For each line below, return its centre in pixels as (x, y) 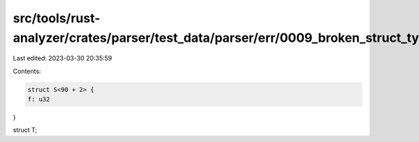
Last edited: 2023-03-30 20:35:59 (63, 58)
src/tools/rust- (57, 18)
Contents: (27, 71)
